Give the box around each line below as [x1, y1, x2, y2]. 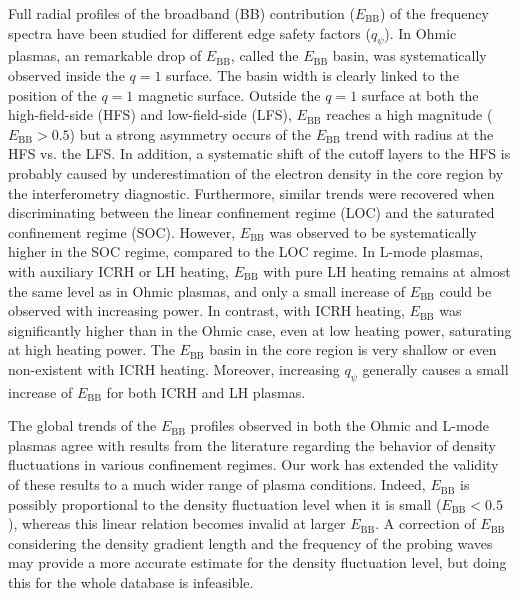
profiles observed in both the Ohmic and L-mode [190, 415, 489, 436]
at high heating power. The [8, 339, 175, 360]
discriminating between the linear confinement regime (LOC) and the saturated [8, 202, 495, 223]
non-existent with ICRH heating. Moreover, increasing [8, 358, 340, 379]
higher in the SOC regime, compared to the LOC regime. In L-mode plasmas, [8, 241, 484, 262]
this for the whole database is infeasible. [8, 572, 254, 593]
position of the [8, 84, 97, 105]
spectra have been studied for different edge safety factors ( [8, 22, 371, 43]
